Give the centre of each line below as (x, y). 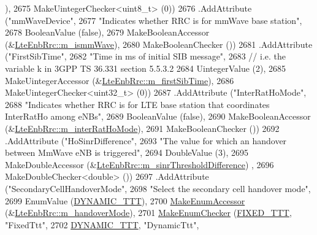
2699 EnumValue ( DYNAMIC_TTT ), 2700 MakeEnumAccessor (125, 200)
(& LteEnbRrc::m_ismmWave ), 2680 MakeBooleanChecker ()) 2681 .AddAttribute (159, 44)
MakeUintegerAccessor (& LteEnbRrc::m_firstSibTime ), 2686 (120, 80)
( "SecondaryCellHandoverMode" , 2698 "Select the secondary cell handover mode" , (158, 188)
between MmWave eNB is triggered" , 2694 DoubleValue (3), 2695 (127, 152)
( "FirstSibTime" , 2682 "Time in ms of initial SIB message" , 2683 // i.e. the (145, 56)
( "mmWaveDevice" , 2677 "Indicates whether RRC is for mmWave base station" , (154, 20)
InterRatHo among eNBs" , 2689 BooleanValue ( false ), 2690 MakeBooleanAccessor (158, 116)
